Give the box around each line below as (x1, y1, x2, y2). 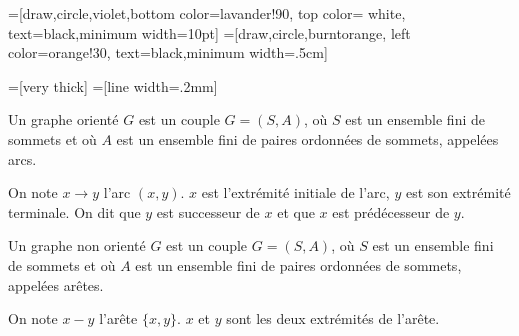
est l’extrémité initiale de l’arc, (201, 182, 390, 203)
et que (277, 201, 315, 222)
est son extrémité (405, 182, 511, 203)
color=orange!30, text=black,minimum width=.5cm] (8, 42, 328, 63)
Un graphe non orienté (8, 235, 146, 256)
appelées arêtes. (8, 274, 104, 295)
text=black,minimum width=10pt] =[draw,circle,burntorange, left (8, 22, 411, 43)
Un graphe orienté (8, 109, 119, 130)
